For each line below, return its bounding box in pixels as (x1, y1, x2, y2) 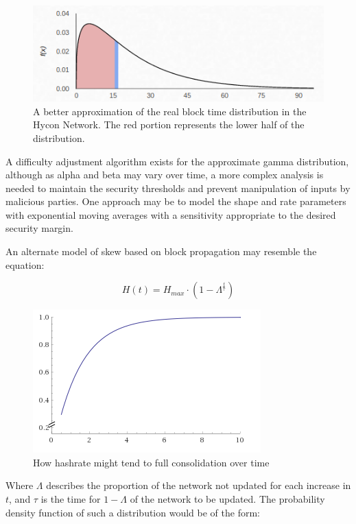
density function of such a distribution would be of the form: (5, 505, 260, 519)
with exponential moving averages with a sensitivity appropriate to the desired (5, 207, 336, 222)
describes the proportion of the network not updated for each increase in (46, 478, 351, 492)
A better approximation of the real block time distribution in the (33, 104, 307, 118)
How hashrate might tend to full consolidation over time (33, 455, 270, 469)
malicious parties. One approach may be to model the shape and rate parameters (5, 194, 346, 209)
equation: (5, 257, 45, 272)
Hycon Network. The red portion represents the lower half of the (33, 117, 305, 132)
